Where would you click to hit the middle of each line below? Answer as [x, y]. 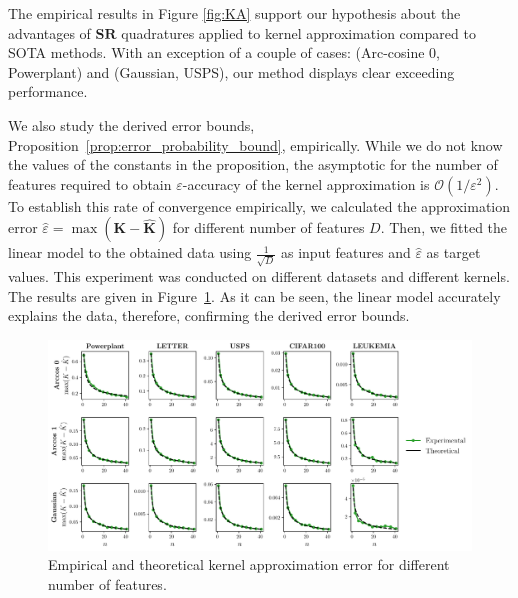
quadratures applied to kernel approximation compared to [298, 32]
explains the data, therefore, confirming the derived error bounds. [209, 315]
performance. [48, 91]
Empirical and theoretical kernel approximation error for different [249, 564]
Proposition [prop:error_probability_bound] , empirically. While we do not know [255, 144]
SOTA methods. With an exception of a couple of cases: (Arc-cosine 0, [224, 52]
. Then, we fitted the [444, 227]
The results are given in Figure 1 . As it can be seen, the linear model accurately [254, 295]
